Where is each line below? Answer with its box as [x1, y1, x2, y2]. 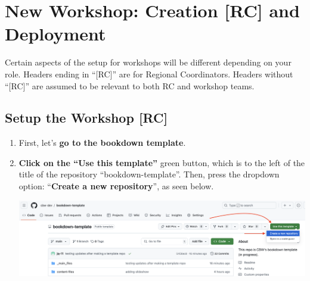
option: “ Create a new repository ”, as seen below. [18, 180, 214, 192]
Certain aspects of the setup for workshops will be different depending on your [5, 56, 292, 68]
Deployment [5, 21, 106, 46]
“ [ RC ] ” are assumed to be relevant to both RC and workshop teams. [5, 79, 255, 92]
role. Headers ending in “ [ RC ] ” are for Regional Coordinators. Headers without [5, 67, 293, 80]
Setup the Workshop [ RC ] [5, 108, 168, 127]
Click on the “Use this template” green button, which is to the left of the [18, 156, 305, 168]
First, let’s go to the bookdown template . [18, 136, 186, 149]
